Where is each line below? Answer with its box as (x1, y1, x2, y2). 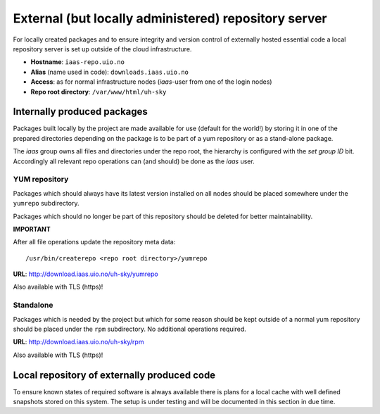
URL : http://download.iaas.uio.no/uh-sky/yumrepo (13, 270, 158, 278)
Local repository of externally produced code (13, 369, 216, 381)
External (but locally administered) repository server (13, 11, 327, 26)
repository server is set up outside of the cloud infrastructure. (13, 44, 192, 53)
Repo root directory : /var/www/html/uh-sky (30, 87, 167, 96)
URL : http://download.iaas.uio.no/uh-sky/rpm (13, 338, 144, 346)
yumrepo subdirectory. (13, 199, 80, 208)
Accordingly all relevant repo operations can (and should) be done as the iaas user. (13, 157, 255, 165)
